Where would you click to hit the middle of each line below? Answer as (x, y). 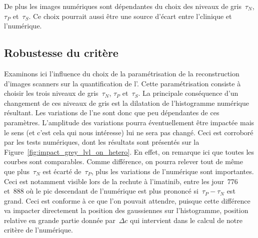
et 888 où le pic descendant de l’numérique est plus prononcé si (101, 191)
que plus (17, 171)
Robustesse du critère (61, 53)
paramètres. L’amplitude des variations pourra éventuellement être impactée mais (129, 122)
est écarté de (62, 171)
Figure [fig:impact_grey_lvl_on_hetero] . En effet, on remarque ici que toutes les (129, 151)
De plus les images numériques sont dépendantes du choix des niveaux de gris (123, 6)
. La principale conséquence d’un (188, 93)
